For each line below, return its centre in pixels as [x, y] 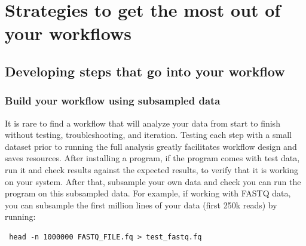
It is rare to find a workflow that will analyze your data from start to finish [143, 123]
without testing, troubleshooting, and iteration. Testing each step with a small [148, 135]
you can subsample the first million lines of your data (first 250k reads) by [141, 205]
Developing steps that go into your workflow [145, 71]
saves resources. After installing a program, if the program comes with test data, [152, 158]
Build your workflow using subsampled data [113, 101]
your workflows [68, 33]
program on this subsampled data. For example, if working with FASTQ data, [148, 193]
